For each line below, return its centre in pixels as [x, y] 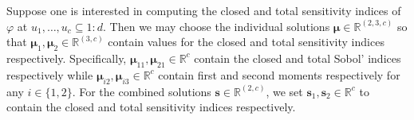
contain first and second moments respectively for [279, 74]
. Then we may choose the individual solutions [217, 26]
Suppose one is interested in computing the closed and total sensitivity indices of [204, 10]
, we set [284, 91]
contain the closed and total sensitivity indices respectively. [151, 107]
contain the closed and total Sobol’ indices [298, 58]
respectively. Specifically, [67, 58]
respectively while [50, 74]
